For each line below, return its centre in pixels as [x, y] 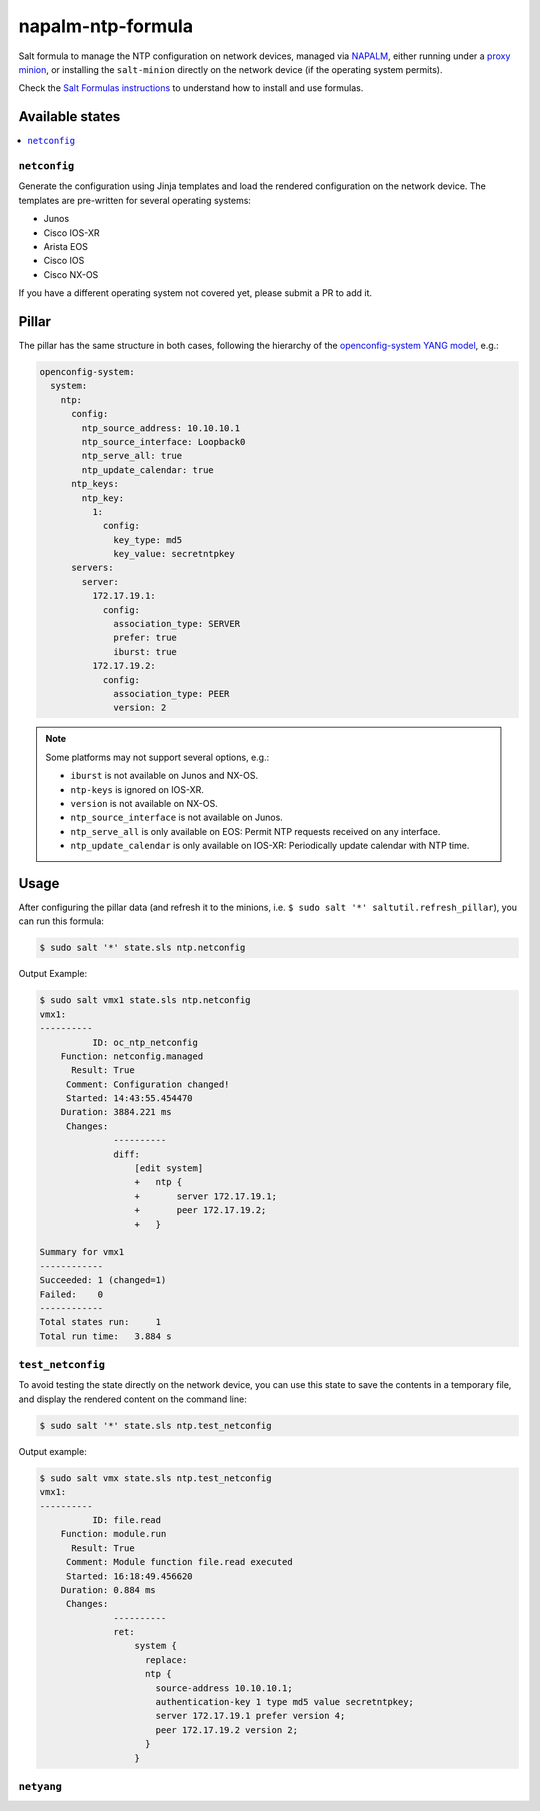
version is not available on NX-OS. [144, 803]
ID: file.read [126, 1519]
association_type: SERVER [176, 624]
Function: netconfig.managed [132, 1056]
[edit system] [169, 1168]
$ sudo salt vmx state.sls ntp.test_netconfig [155, 1478]
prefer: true [145, 638]
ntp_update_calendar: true [147, 469]
